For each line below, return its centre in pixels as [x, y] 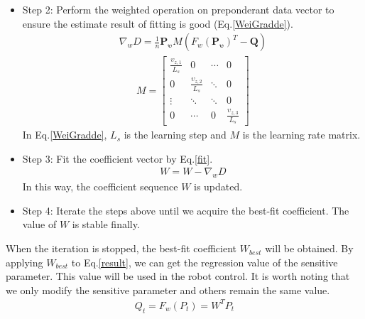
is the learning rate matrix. [301, 135]
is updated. [218, 186]
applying [24, 262]
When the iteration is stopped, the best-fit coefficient [121, 248]
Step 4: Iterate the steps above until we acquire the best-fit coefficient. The [186, 210]
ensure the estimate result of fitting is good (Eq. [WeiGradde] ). [158, 23]
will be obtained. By [309, 248]
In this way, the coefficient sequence [100, 186]
